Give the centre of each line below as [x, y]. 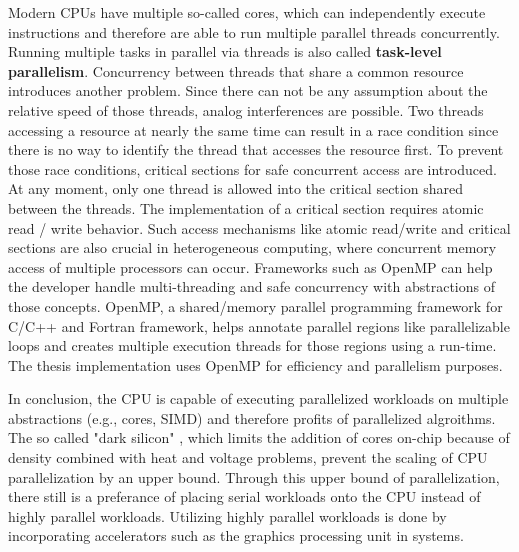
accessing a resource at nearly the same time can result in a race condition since [253, 129]
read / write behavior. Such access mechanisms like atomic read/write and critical [259, 227]
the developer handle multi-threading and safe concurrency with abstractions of [251, 286]
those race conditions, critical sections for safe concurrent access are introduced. [252, 168]
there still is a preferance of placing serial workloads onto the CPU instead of [244, 496]
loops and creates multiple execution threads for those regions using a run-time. [252, 345]
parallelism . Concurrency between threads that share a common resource [236, 70]
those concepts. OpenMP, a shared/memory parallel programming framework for [255, 305]
